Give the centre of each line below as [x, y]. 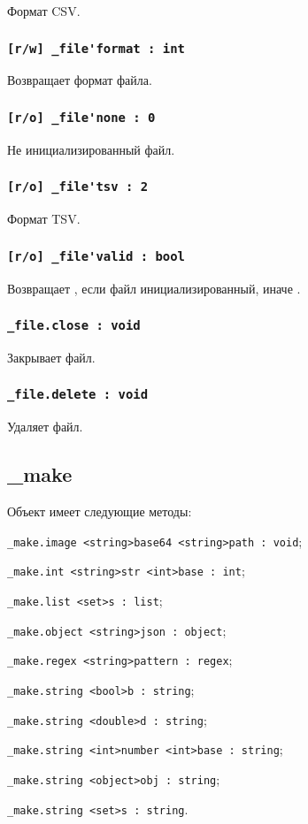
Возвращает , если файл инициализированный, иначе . [154, 288]
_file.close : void [74, 326]
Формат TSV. [44, 219]
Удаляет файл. [45, 427]
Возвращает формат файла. [80, 80]
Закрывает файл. [51, 357]
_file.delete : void [78, 395]
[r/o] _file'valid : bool [96, 256]
